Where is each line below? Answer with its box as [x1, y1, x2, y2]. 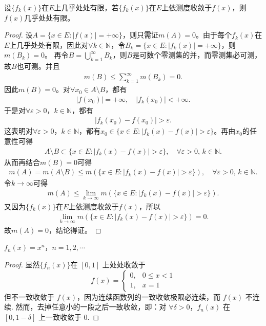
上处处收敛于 [102, 259, 146, 270]
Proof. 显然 [4, 259, 40, 270]
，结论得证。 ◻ [48, 224, 101, 235]
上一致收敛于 [38, 311, 81, 322]
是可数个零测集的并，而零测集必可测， [132, 49, 262, 60]
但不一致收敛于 [4, 291, 54, 302]
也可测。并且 [16, 61, 60, 71]
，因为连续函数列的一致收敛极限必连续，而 [77, 291, 221, 302]
